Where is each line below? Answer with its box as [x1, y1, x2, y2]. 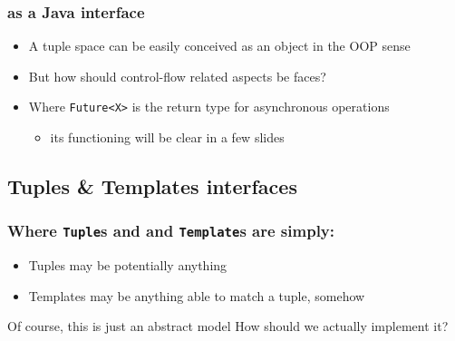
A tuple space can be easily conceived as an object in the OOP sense [28, 36, 411, 55]
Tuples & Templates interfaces [7, 172, 297, 200]
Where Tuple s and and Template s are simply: [7, 219, 334, 242]
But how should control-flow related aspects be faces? [28, 66, 326, 85]
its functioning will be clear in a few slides [50, 128, 285, 147]
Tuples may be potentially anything [28, 256, 227, 275]
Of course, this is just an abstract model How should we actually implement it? [7, 317, 449, 336]
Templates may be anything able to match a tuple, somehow [28, 286, 365, 305]
